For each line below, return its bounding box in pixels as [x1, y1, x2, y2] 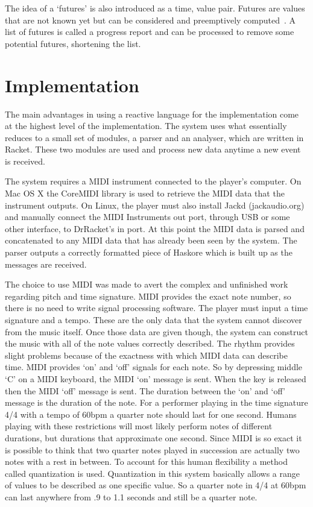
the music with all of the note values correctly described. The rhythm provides [5, 337, 295, 350]
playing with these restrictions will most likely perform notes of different [5, 420, 273, 432]
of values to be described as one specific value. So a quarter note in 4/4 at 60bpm [5, 479, 306, 491]
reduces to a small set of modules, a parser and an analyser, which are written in [5, 131, 304, 143]
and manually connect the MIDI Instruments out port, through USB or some [5, 210, 290, 223]
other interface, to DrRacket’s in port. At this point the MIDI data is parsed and [5, 222, 305, 235]
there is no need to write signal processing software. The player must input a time [5, 301, 308, 314]
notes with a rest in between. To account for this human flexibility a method [5, 455, 288, 468]
